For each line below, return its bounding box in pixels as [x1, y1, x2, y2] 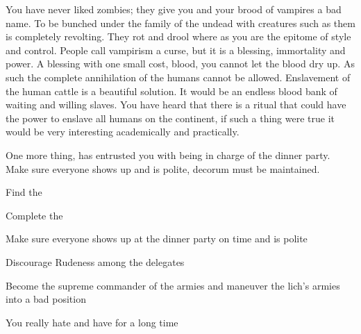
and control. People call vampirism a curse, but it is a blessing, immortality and [6, 42, 346, 57]
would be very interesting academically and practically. [6, 124, 240, 139]
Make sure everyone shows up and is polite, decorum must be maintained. [6, 161, 320, 176]
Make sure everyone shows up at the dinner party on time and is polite [6, 231, 308, 246]
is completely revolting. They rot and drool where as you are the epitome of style [6, 29, 351, 44]
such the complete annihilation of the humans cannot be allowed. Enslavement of [6, 69, 351, 84]
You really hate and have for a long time [6, 315, 178, 329]
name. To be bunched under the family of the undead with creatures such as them [6, 15, 355, 30]
